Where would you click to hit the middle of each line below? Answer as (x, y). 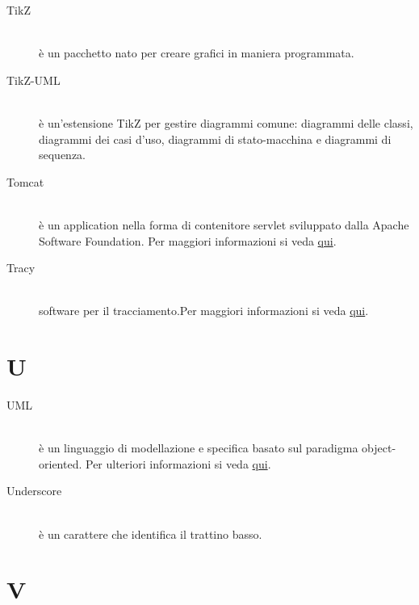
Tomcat (25, 181)
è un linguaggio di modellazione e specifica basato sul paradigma (199, 448)
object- (379, 448)
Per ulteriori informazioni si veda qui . (178, 463)
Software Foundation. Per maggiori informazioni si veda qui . (188, 240)
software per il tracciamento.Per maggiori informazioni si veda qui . (204, 311)
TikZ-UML (34, 80)
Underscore (34, 491)
